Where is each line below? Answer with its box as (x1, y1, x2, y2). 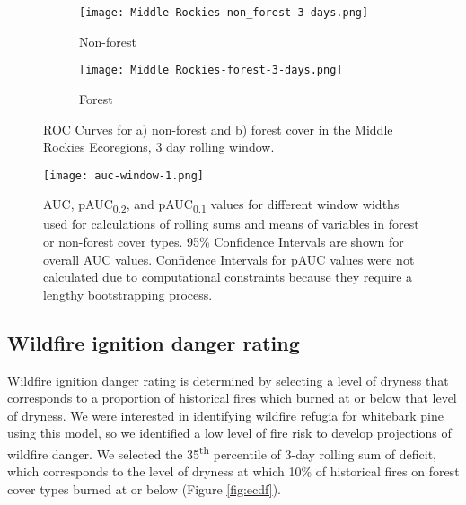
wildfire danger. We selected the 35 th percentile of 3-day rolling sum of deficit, (7, 442, 436, 463)
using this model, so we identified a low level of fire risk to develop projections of (7, 423, 452, 442)
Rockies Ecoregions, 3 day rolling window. (43, 137, 275, 156)
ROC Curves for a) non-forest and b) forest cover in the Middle (43, 119, 393, 138)
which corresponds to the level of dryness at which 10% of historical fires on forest (7, 462, 460, 481)
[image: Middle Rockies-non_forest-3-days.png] (79, 6, 369, 19)
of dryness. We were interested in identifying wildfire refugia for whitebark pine (7, 405, 444, 424)
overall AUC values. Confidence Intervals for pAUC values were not (43, 249, 415, 268)
